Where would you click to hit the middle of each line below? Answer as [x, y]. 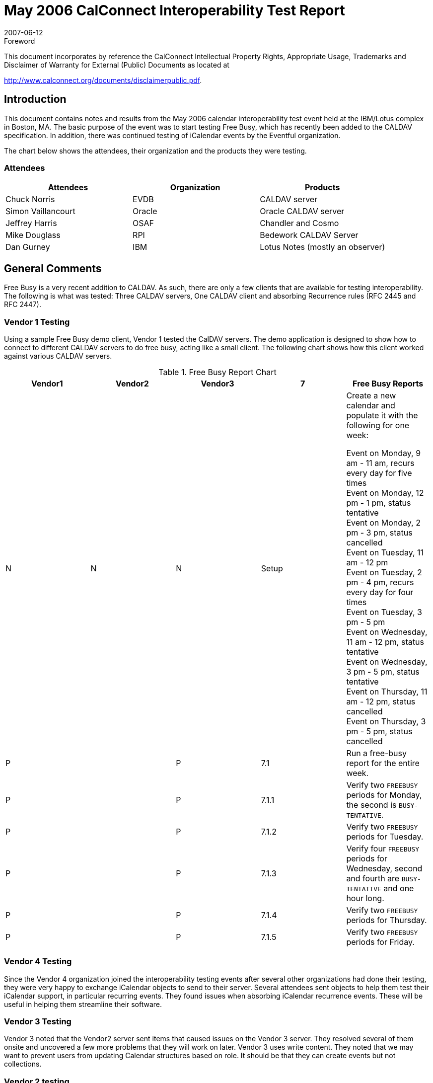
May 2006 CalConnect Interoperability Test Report [175, 10]
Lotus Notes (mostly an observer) [323, 247]
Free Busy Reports [388, 383]
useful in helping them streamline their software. [83, 1004]
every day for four [380, 592]
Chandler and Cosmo [299, 223]
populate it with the [382, 415]
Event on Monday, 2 [383, 522]
